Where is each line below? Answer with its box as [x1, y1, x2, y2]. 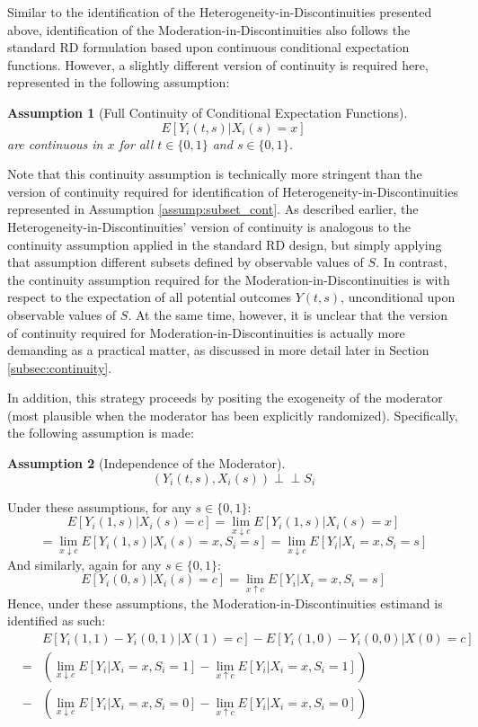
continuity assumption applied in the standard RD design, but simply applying [7, 235, 442, 253]
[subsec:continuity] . [7, 358, 112, 377]
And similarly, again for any [7, 554, 162, 573]
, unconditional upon [341, 288, 456, 306]
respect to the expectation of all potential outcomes [7, 288, 291, 306]
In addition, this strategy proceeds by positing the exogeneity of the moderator [7, 388, 443, 407]
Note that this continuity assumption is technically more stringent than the [7, 164, 422, 183]
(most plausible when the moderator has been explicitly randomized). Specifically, [7, 405, 458, 424]
